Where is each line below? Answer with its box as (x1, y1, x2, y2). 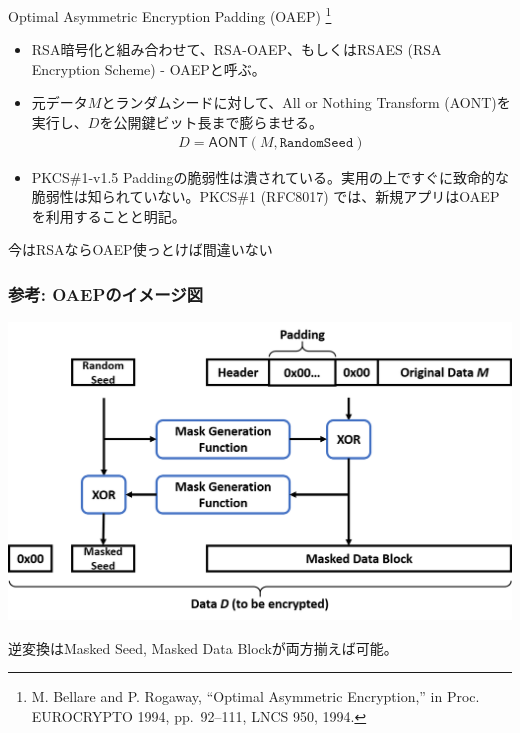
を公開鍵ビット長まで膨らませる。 (99, 112, 323, 133)
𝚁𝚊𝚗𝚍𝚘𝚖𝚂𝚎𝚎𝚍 (279, 135, 354, 150)
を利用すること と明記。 (31, 205, 186, 226)
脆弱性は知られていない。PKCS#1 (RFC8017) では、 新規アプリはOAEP (31, 186, 500, 207)
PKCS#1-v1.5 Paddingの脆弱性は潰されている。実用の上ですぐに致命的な (31, 166, 509, 187)
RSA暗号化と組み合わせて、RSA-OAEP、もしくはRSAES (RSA (31, 39, 442, 60)
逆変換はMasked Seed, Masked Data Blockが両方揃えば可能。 (8, 637, 398, 658)
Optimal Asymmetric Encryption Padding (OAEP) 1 (8, 3, 332, 26)
